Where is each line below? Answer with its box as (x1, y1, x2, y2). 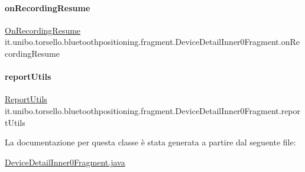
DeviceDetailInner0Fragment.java (5, 155, 125, 168)
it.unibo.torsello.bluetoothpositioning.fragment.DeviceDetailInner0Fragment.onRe (5, 35, 300, 48)
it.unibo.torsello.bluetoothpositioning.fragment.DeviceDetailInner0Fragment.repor (5, 104, 301, 116)
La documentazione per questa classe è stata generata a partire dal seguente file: (5, 136, 296, 148)
